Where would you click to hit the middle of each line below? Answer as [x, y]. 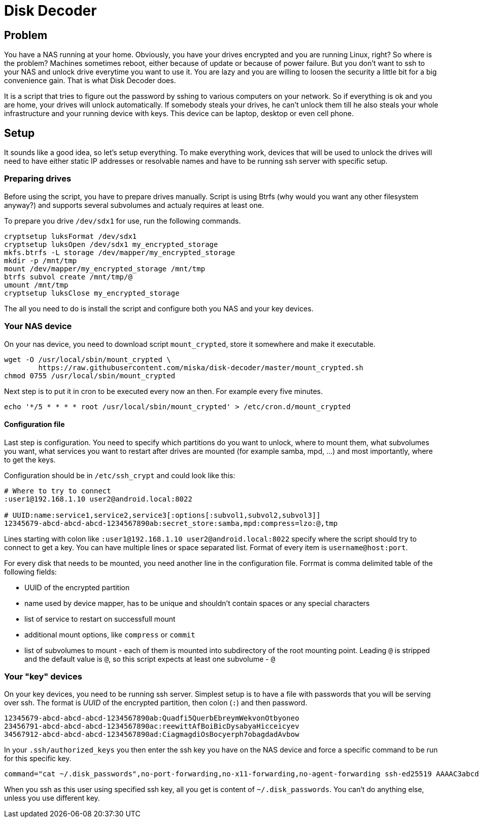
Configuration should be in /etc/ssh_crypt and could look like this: [120, 475]
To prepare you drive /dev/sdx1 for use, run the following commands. [123, 221]
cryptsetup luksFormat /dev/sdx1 [71, 236]
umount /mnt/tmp [36, 285]
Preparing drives [38, 179]
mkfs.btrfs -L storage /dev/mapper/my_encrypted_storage [120, 252]
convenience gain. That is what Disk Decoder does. [90, 81]
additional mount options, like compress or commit [110, 634]
